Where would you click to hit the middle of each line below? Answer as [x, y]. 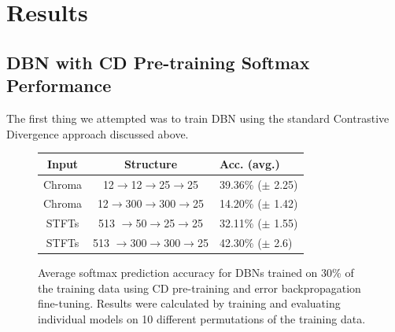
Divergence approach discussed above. [98, 133]
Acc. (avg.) [249, 163]
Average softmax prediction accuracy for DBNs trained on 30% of [196, 273]
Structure [151, 163]
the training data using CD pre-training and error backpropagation [199, 288]
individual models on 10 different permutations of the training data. [202, 318]
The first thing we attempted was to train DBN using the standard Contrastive [198, 118]
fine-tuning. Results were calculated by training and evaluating [189, 303]
